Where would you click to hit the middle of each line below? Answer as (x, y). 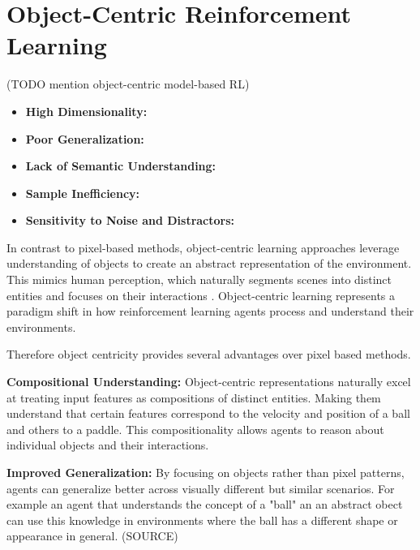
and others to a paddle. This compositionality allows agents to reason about (195, 429)
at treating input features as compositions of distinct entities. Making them (194, 397)
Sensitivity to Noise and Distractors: (130, 220)
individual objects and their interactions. (108, 445)
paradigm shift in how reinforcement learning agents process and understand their (210, 311)
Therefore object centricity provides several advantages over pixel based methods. (209, 354)
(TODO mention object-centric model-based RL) (128, 84)
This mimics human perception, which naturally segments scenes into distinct (199, 279)
